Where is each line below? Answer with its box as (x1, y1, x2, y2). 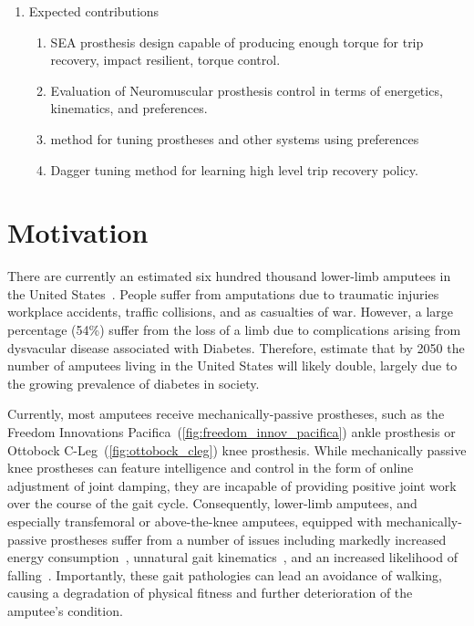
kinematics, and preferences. (50, 99, 208, 118)
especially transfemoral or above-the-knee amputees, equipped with (7, 512, 383, 530)
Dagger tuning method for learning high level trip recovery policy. (50, 160, 418, 179)
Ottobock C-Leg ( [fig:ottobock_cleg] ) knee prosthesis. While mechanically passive (7, 440, 467, 459)
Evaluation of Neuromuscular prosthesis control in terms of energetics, (50, 80, 443, 99)
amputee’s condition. (7, 600, 123, 620)
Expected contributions (28, 2, 160, 20)
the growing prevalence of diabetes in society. (7, 373, 260, 392)
